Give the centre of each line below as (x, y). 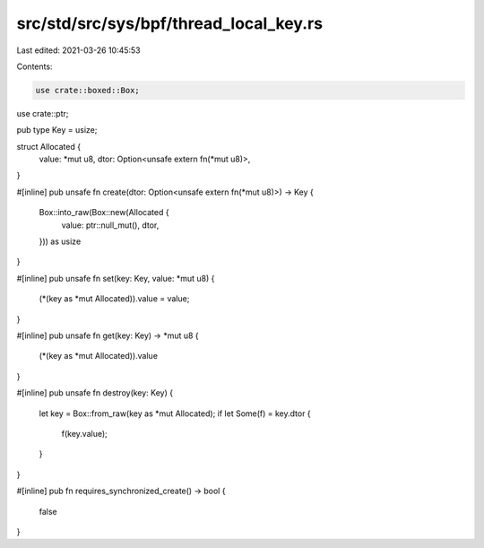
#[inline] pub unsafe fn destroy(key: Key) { (95, 393)
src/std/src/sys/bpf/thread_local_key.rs (169, 23)
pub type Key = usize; (57, 130)
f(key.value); (84, 433)
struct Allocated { (48, 146)
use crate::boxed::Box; (88, 90)
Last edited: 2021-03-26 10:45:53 (78, 50)
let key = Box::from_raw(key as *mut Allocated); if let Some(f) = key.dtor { (175, 413)
